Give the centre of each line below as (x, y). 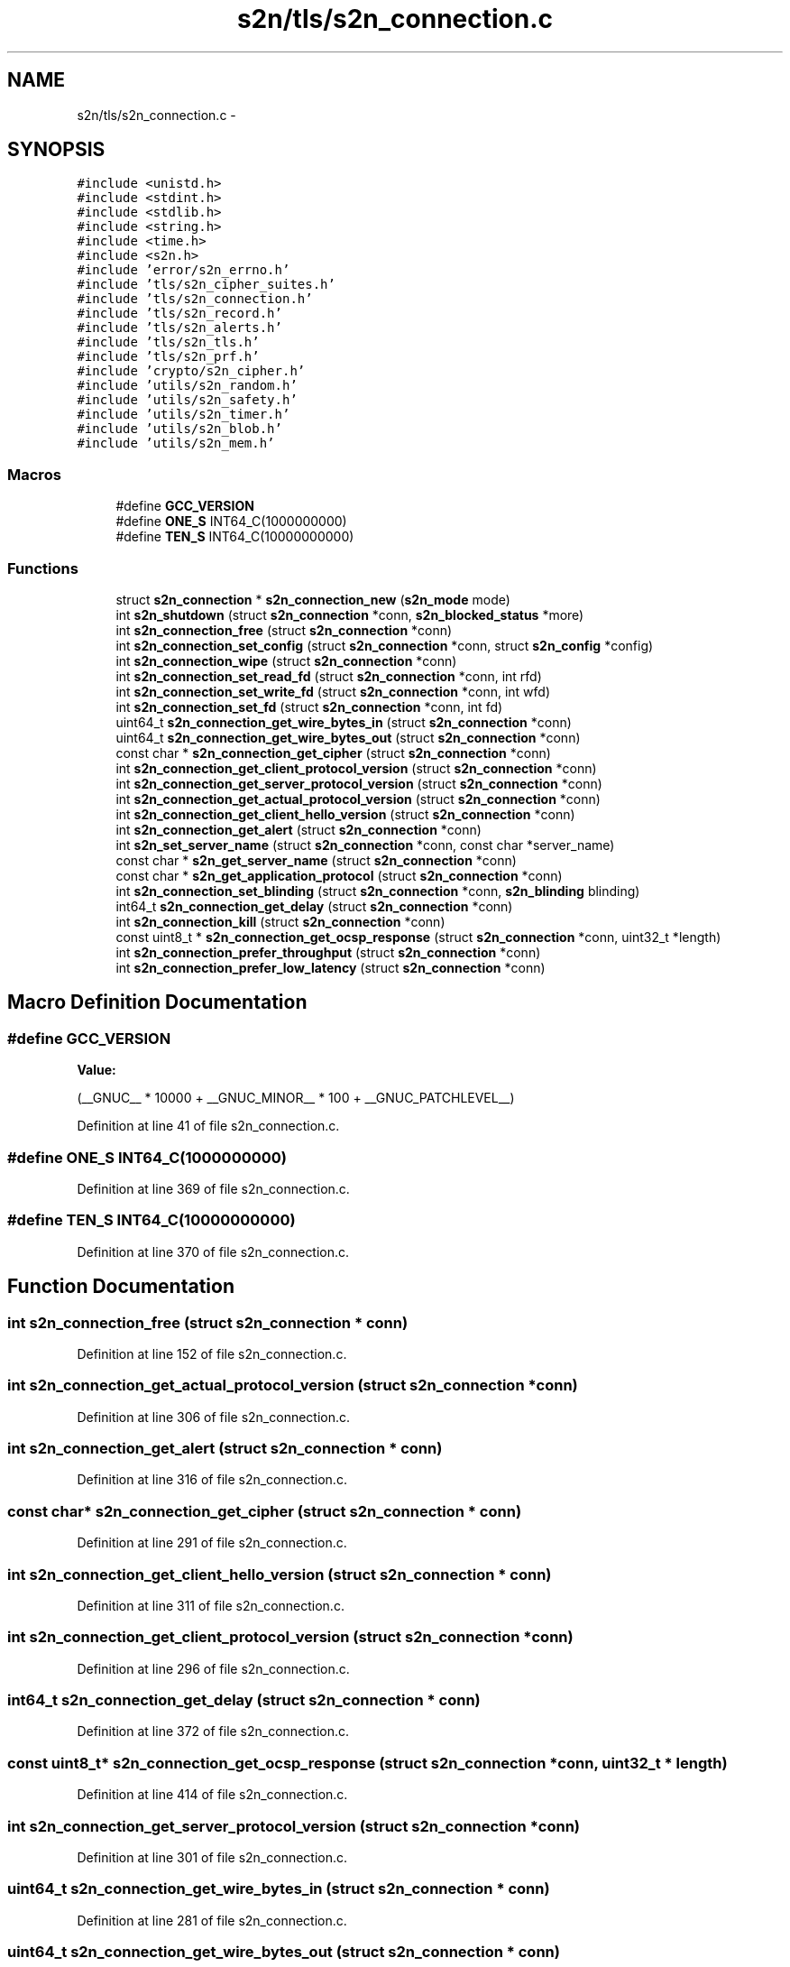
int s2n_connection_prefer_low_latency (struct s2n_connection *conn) (331, 967)
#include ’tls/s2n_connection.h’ (195, 299)
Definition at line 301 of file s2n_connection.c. (212, 1857)
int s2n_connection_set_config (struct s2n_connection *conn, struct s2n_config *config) (385, 645)
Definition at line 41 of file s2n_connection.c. (208, 1126)
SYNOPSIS (56, 150)
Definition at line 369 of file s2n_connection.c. (213, 1188)
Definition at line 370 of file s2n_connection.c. (213, 1251)
